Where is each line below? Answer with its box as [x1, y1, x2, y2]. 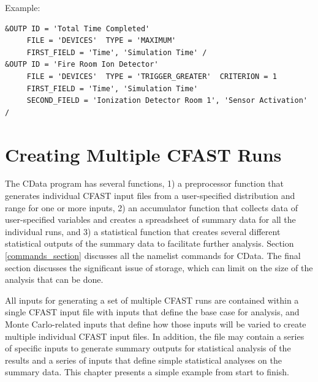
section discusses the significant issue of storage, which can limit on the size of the [5, 261, 313, 274]
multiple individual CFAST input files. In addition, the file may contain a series [5, 329, 305, 342]
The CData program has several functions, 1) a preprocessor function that [5, 177, 284, 190]
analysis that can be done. [5, 273, 104, 286]
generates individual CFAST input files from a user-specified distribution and [5, 189, 295, 202]
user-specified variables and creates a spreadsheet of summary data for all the [5, 213, 296, 226]
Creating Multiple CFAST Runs [5, 141, 282, 167]
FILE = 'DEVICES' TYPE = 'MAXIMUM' [26, 36, 176, 45]
